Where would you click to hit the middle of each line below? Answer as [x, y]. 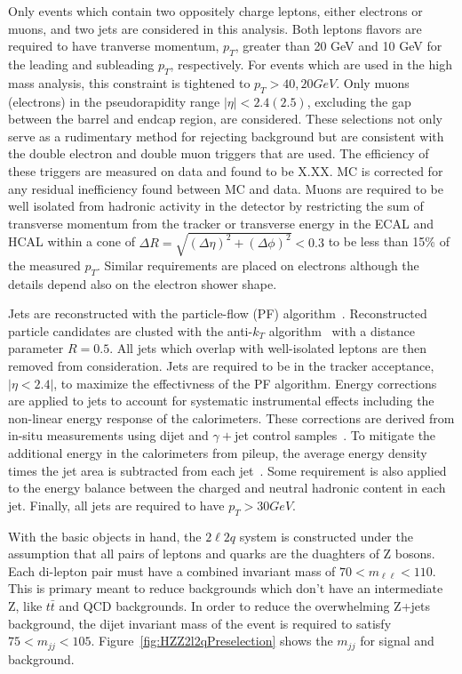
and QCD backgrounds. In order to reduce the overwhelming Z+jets [245, 605]
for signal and [397, 641]
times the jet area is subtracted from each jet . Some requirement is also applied [227, 470]
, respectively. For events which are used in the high [311, 64]
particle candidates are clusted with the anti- [131, 330]
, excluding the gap [359, 101]
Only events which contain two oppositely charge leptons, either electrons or [215, 11]
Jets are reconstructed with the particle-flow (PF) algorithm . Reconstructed [218, 313]
